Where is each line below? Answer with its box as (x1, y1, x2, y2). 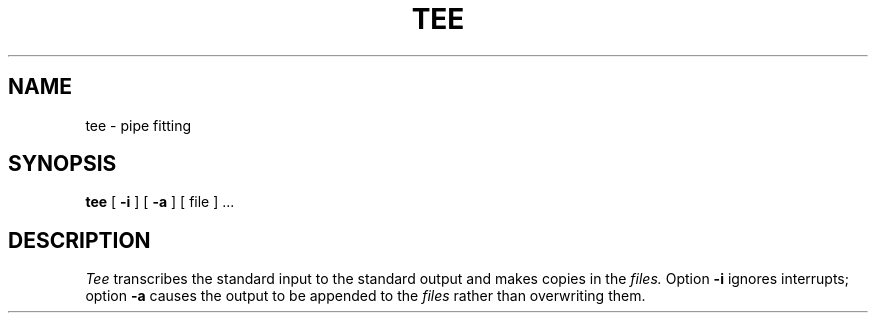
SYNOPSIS (8, 151, 117, 177)
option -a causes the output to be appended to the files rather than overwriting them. (85, 287, 646, 305)
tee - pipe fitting (85, 116, 192, 134)
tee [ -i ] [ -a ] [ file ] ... (85, 193, 235, 211)
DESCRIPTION (8, 227, 151, 253)
